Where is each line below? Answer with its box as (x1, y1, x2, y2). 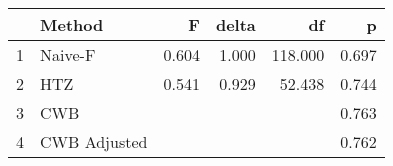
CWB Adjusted (40, 130, 148, 153)
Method (40, 13, 104, 36)
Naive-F (40, 43, 96, 66)
